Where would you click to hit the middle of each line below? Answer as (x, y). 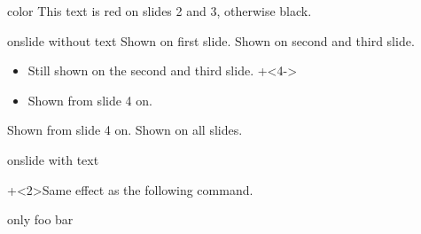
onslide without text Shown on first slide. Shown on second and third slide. (211, 40)
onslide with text (53, 159)
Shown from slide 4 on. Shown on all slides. (125, 130)
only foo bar (40, 219)
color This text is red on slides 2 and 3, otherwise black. (160, 11)
